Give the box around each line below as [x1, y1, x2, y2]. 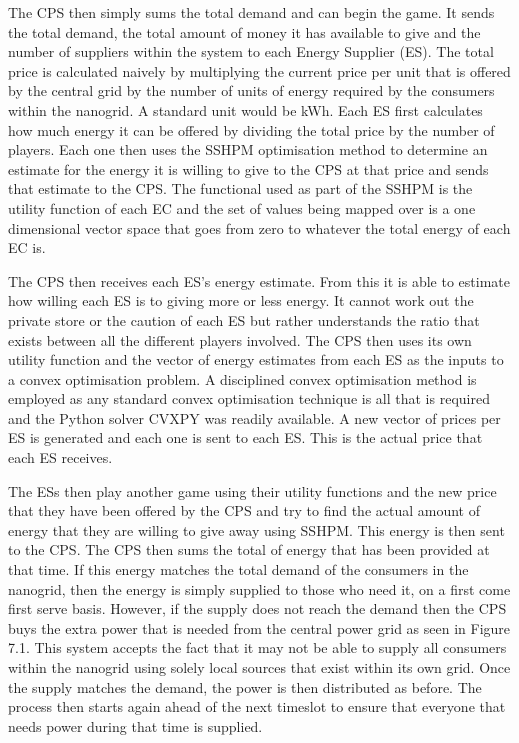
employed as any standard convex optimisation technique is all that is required [8, 388, 490, 409]
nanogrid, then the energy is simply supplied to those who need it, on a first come [8, 578, 511, 599]
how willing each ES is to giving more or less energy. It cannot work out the [8, 290, 474, 311]
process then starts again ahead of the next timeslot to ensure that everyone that [8, 696, 506, 717]
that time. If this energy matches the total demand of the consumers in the [8, 559, 469, 580]
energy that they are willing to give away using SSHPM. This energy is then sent [8, 519, 505, 540]
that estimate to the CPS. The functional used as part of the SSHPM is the [8, 178, 473, 199]
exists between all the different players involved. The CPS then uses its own [8, 329, 472, 350]
